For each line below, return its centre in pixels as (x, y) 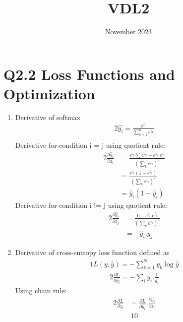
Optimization (49, 93)
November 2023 (128, 32)
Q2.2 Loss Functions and (89, 74)
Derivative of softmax (48, 117)
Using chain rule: (41, 290)
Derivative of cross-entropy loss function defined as (92, 252)
